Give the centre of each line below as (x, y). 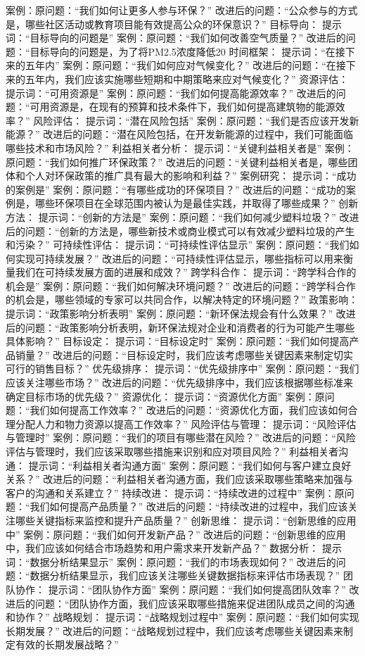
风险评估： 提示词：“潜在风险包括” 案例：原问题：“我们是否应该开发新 (196, 120)
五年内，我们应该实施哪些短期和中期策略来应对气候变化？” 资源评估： (187, 78)
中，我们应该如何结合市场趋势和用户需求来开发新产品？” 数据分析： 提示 (174, 548)
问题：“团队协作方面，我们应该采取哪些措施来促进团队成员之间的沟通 (195, 603)
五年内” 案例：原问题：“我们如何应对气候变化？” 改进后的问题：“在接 (185, 65)
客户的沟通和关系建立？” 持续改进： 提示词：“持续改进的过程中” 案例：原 (175, 492)
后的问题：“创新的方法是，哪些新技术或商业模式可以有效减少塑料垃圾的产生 (180, 231)
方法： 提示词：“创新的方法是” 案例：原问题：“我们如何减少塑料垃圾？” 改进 (182, 216)
